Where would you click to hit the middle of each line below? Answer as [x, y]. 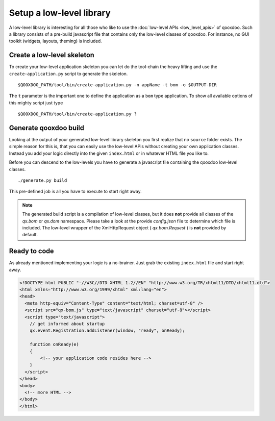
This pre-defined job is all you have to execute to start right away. [75, 192]
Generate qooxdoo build [47, 128]
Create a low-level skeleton [52, 55]
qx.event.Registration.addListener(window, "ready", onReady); [107, 331]
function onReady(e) [54, 345]
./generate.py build [42, 181]
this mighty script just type [36, 102]
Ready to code [31, 251]
